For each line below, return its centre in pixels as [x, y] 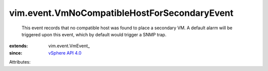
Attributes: [20, 62]
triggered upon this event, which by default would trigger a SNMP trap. [94, 34]
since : [16, 53]
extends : [19, 46]
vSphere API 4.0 [65, 53]
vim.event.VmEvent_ [69, 46]
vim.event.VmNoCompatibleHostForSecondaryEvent [121, 13]
